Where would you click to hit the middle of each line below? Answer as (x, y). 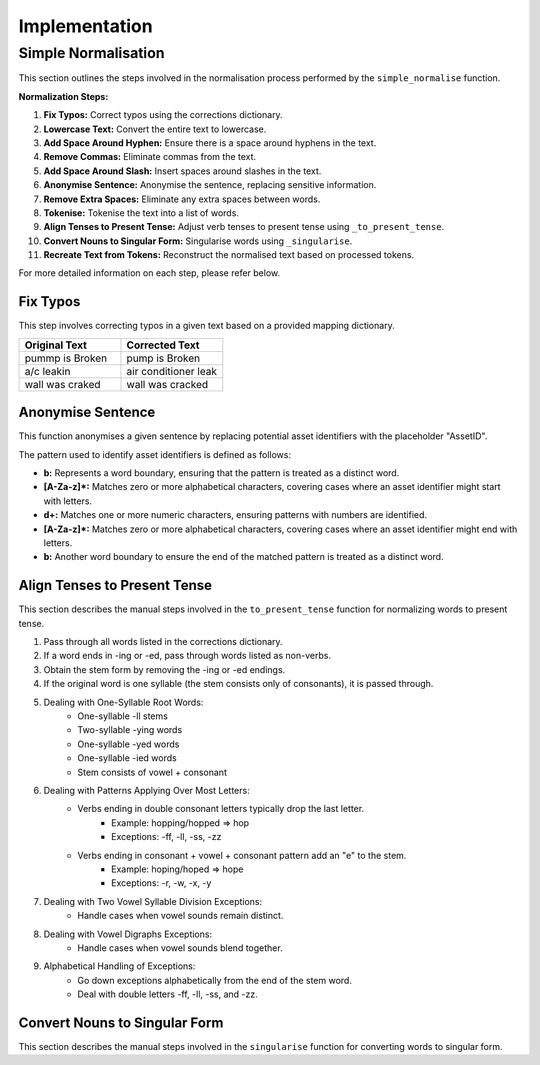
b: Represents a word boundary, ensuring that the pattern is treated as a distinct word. (221, 473)
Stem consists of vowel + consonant (152, 772)
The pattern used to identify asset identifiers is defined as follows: (155, 454)
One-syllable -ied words (127, 758)
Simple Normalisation (91, 53)
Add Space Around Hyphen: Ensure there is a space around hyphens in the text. (210, 142)
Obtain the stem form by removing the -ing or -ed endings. (164, 669)
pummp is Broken (66, 358)
